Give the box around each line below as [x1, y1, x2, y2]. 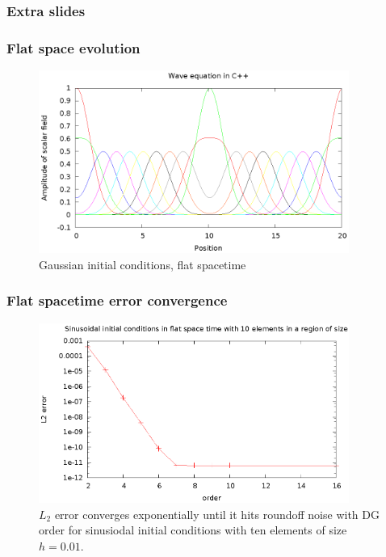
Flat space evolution [6, 37, 141, 57]
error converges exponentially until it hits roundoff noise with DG [54, 505, 380, 522]
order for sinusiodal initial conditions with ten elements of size [39, 521, 347, 538]
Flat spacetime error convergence [6, 290, 228, 310]
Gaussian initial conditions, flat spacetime [39, 255, 246, 272]
